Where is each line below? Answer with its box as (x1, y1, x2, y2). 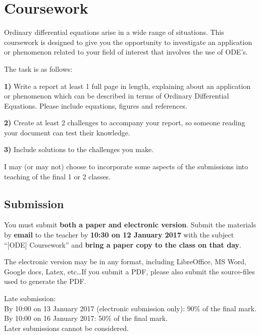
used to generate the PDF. (4, 276, 86, 286)
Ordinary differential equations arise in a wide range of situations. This (4, 27, 224, 37)
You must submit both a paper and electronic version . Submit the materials (4, 219, 256, 230)
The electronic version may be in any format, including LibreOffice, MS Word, (4, 256, 246, 267)
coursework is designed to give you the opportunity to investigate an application (4, 36, 252, 47)
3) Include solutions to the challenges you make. (4, 144, 154, 155)
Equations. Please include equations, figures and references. (4, 100, 187, 111)
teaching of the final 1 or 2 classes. (4, 171, 111, 181)
